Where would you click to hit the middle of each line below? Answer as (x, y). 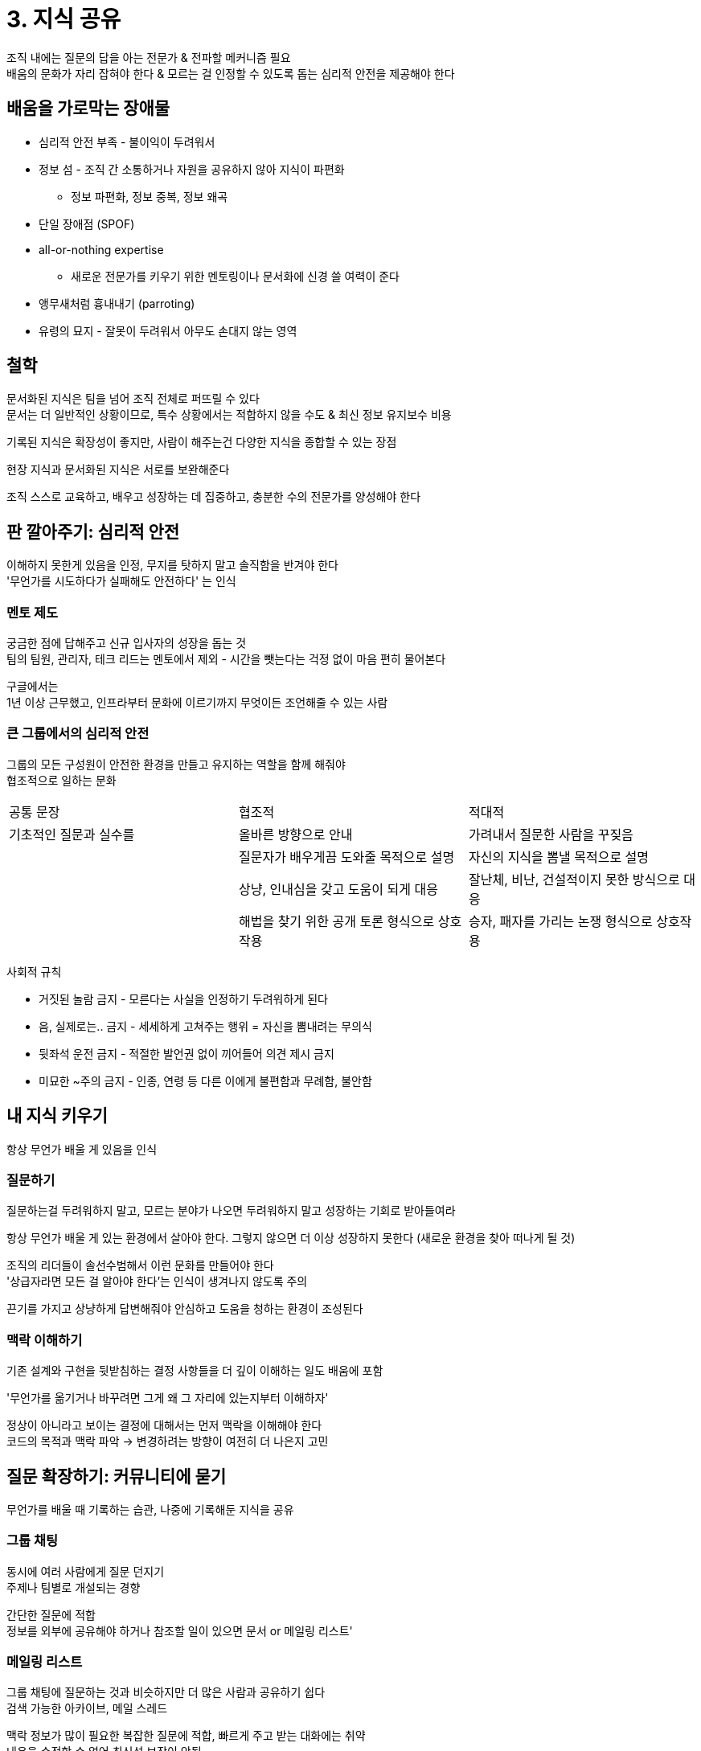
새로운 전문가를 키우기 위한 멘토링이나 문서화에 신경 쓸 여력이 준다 (235, 276)
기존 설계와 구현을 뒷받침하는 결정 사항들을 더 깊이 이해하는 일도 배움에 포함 (195, 1371)
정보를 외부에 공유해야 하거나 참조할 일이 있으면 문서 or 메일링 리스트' (180, 1630)
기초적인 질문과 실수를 (72, 834)
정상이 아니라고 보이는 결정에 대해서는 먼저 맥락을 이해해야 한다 (164, 1425)
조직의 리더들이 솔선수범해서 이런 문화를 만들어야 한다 (140, 1265)
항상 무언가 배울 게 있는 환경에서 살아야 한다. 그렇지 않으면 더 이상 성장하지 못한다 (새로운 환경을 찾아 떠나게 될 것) (291, 1238)
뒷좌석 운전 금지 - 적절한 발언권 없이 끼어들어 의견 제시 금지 (187, 1053)
